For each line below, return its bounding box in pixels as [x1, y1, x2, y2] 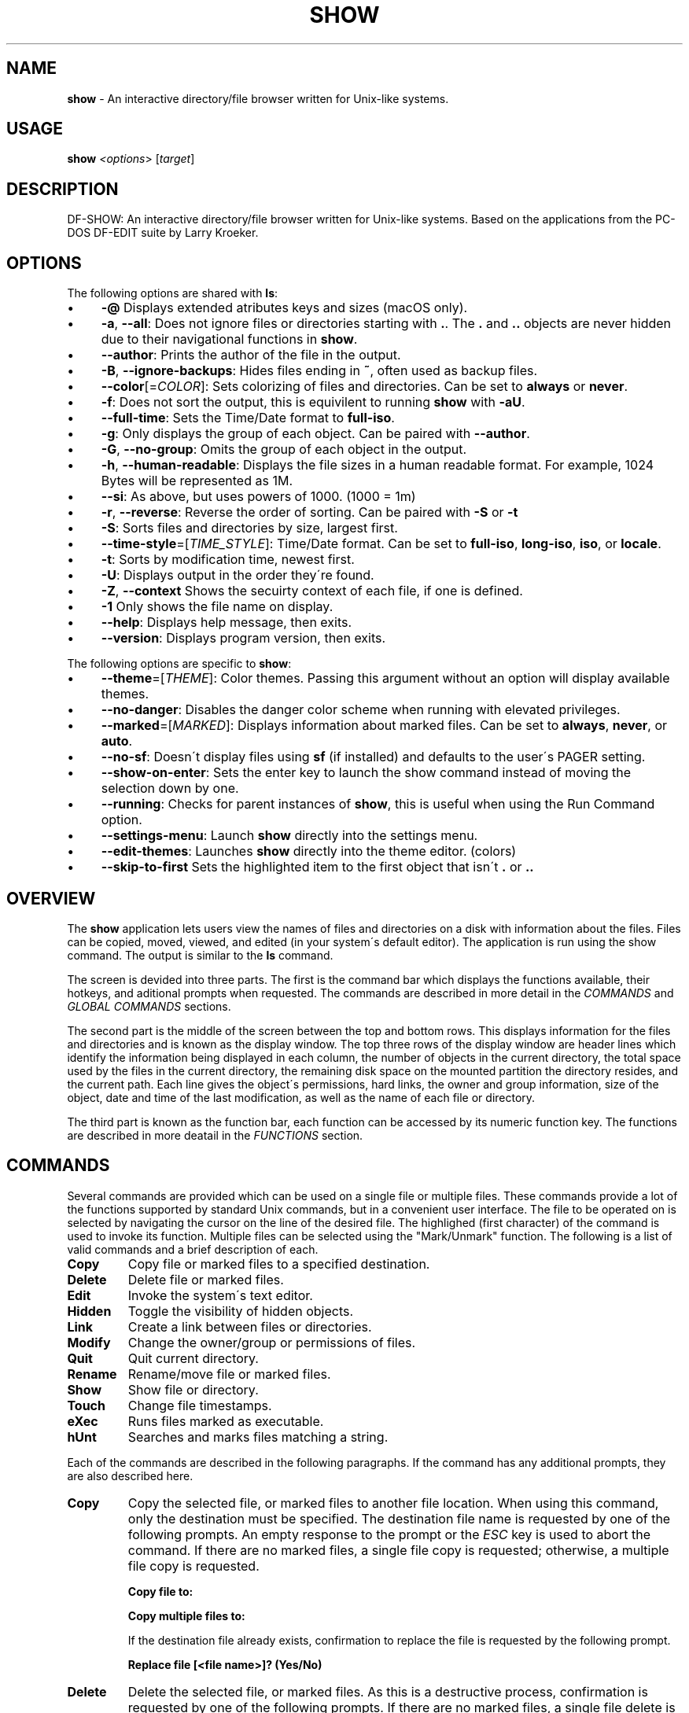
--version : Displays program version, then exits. [101, 630, 386, 647]
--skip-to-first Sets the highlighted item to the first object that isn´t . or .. [101, 859, 534, 875]
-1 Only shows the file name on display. [101, 599, 333, 615]
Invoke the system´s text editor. [127, 1287, 313, 1303]
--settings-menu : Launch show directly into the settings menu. [101, 827, 478, 844]
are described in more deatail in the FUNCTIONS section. [67, 1128, 363, 1142]
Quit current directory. [127, 1350, 259, 1366]
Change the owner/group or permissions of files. [127, 1334, 416, 1350]
